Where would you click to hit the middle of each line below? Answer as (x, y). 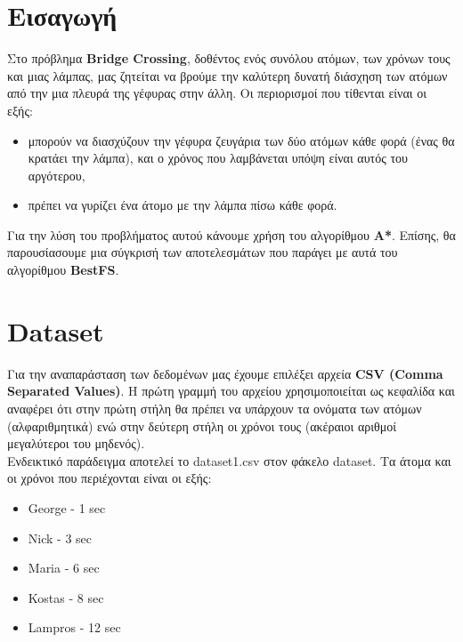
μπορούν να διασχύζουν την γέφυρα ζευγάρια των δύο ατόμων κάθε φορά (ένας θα (241, 140)
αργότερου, (57, 175)
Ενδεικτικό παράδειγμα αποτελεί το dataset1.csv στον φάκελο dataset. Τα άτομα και (229, 460)
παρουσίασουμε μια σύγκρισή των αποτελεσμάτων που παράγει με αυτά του (203, 252)
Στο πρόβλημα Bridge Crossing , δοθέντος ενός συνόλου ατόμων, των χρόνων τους (229, 58)
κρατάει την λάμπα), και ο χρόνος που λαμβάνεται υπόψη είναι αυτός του (218, 158)
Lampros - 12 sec (74, 627)
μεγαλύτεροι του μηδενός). (76, 443)
